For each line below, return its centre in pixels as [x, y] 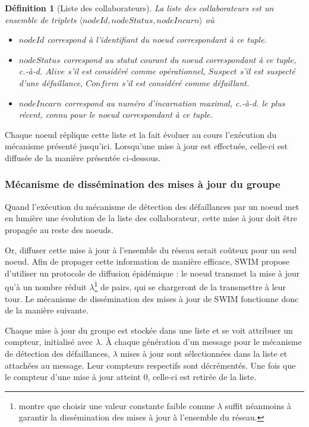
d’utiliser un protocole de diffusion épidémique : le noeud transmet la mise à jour [152, 273]
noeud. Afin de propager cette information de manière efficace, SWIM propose [147, 261]
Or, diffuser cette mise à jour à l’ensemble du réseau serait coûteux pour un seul [151, 249]
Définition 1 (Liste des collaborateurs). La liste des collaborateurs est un [139, 8]
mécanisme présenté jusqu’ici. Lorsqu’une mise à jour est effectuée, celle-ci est [146, 146]
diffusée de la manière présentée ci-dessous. [83, 157]
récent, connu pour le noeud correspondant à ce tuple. [116, 114]
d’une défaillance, [51, 82]
